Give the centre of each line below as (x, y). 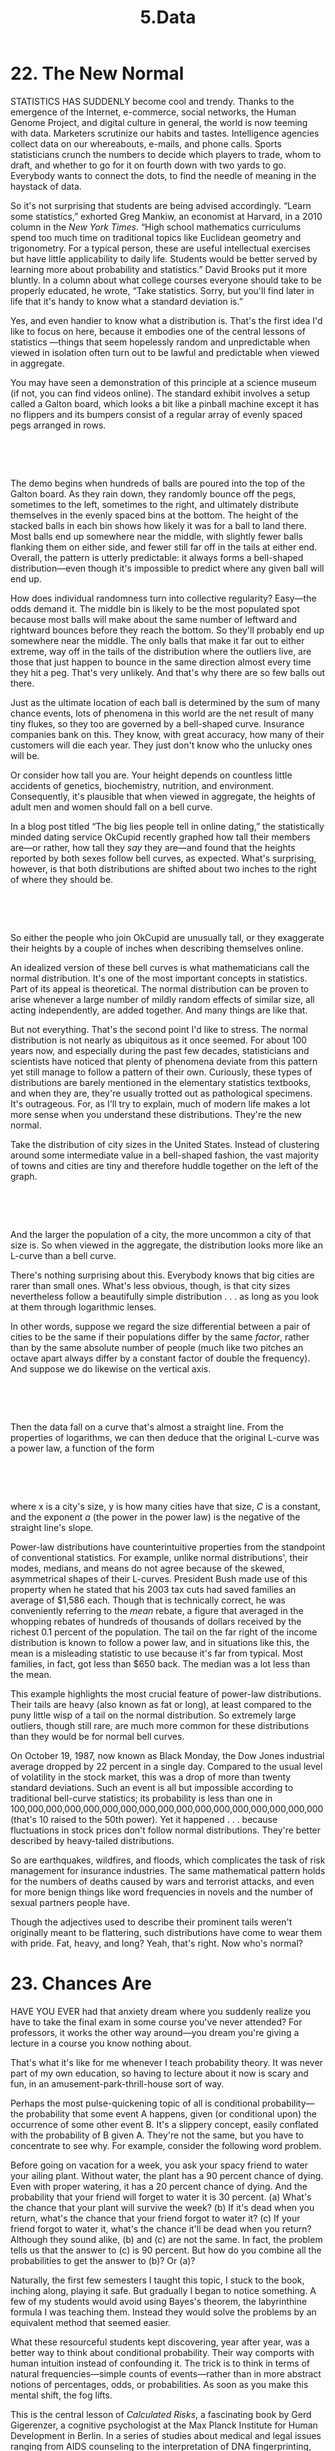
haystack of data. (46, 186)
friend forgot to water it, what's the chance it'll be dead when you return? (161, 2228)
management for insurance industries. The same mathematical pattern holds (168, 1870)
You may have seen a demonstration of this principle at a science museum (163, 382)
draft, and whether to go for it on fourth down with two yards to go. (148, 165)
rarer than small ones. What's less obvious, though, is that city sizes (150, 1285)
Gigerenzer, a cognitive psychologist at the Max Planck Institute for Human (164, 2425)
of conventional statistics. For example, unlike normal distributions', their (159, 1557)
